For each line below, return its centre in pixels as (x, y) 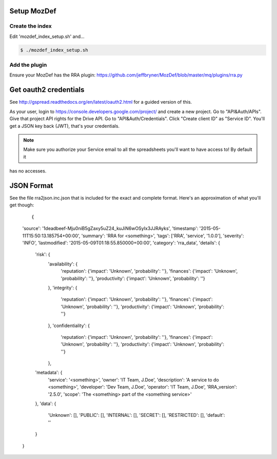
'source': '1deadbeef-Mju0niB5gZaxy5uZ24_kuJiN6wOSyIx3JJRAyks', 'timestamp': (110, 228)
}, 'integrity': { (63, 288)
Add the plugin (28, 65)
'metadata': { (49, 373)
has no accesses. (28, 171)
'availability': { (63, 264)
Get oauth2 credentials (47, 90)
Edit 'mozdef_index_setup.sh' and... (47, 36)
